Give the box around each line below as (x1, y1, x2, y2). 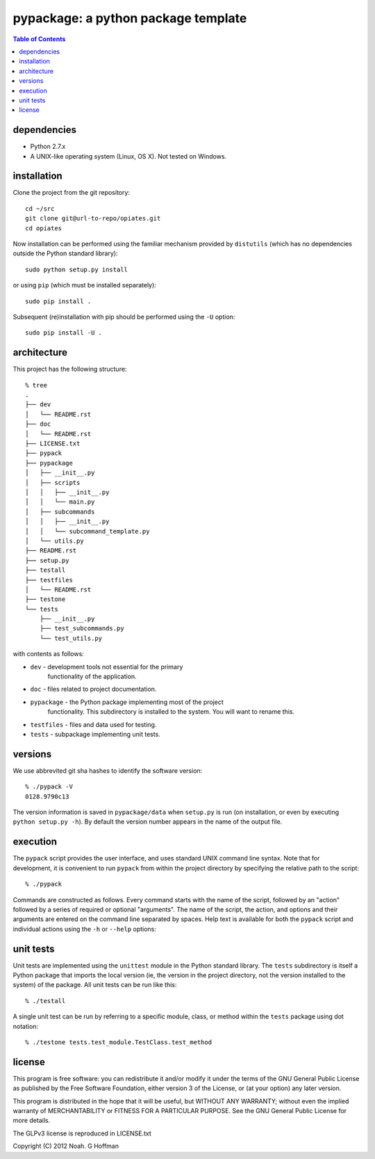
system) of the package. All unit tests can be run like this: (12, 981, 177, 989)
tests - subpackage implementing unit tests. (30, 730, 161, 738)
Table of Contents (12, 35, 66, 43)
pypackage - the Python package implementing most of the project (30, 698, 224, 706)
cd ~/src (25, 205, 55, 212)
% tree (25, 381, 48, 389)
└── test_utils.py (39, 634, 103, 642)
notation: (12, 1022, 38, 1030)
